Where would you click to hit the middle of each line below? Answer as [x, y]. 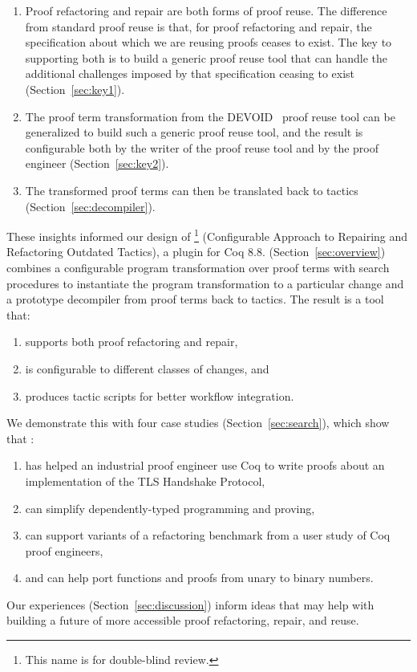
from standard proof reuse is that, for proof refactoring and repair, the [198, 26]
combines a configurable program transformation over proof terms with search [198, 267]
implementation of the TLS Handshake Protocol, [145, 481]
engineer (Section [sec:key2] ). [97, 163]
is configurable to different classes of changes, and [147, 368]
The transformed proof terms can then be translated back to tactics [192, 190]
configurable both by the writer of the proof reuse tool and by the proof [202, 147]
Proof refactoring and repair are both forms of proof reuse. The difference [206, 10]
